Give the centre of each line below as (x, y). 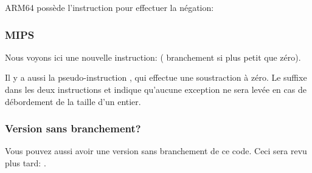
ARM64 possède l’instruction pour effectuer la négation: (109, 7)
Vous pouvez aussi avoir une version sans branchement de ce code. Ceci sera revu (156, 151)
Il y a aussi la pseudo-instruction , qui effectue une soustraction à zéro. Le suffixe (156, 77)
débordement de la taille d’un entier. (73, 101)
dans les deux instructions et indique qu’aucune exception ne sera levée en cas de (156, 89)
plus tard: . (26, 163)
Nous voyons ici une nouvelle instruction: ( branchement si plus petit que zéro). (153, 57)
